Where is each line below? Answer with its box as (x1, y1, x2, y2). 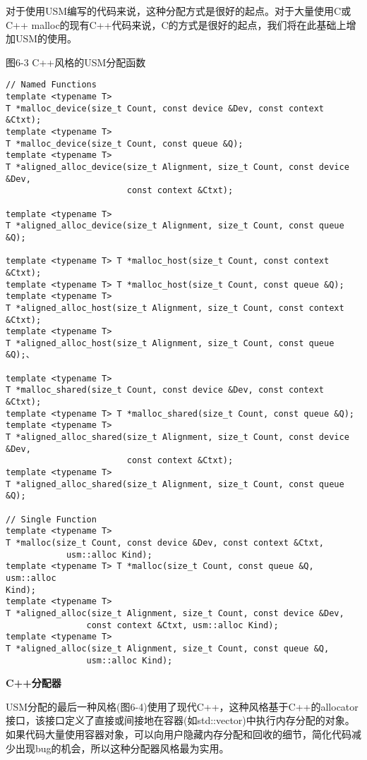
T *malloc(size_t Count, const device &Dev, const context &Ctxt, (6, 537, 325, 548)
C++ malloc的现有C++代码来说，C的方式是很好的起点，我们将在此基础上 (6, 17, 347, 32)
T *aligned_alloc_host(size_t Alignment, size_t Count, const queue (6, 338, 335, 348)
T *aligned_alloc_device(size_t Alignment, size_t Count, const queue (6, 221, 344, 231)
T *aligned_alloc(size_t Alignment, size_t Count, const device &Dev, (6, 608, 344, 618)
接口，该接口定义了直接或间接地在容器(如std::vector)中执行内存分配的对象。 (6, 713, 355, 728)
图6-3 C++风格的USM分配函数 (6, 54, 146, 69)
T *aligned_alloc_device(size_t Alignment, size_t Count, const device (6, 161, 349, 172)
